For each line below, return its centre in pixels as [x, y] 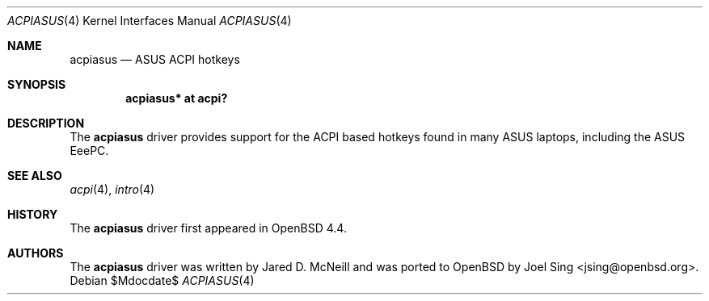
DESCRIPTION [46, 123]
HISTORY [33, 214]
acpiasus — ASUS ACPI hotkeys [155, 59]
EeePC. [89, 150]
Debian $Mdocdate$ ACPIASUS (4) [162, 280]
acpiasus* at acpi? [177, 98]
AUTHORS [36, 253]
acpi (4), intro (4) [112, 189]
